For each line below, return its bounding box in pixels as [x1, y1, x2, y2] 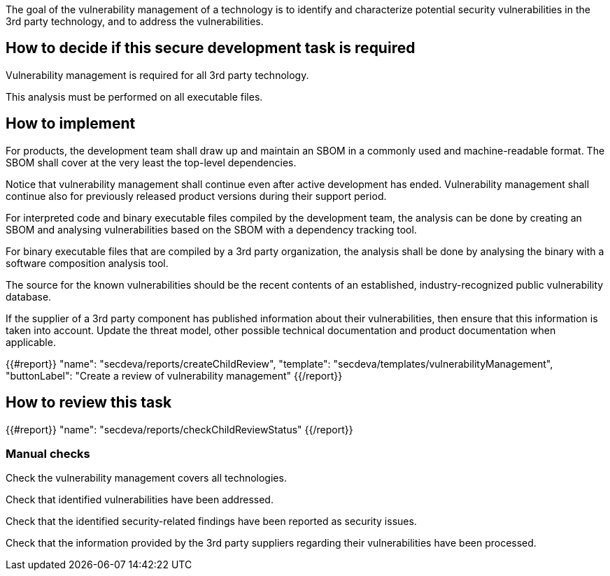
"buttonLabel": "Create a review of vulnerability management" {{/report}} [6, 369, 343, 382]
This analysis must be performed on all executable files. [6, 90, 263, 103]
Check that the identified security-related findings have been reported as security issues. [6, 515, 417, 528]
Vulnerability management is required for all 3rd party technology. [6, 69, 309, 81]
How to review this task [6, 394, 172, 412]
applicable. [6, 336, 56, 348]
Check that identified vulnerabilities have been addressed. [6, 494, 274, 506]
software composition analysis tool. [6, 257, 169, 269]
